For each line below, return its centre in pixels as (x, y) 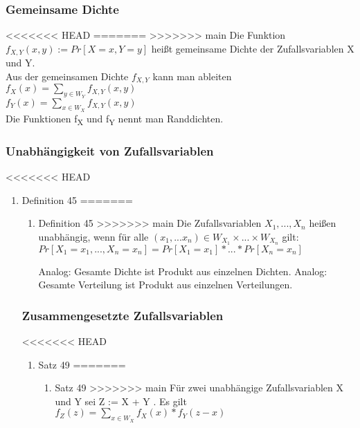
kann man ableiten (192, 76)
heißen (323, 223)
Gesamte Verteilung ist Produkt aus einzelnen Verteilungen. (165, 285)
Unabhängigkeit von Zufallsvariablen (110, 150)
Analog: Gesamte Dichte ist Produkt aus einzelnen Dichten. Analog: (183, 271)
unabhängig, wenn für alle (93, 236)
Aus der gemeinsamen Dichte (67, 76)
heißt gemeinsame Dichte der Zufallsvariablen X (253, 48)
